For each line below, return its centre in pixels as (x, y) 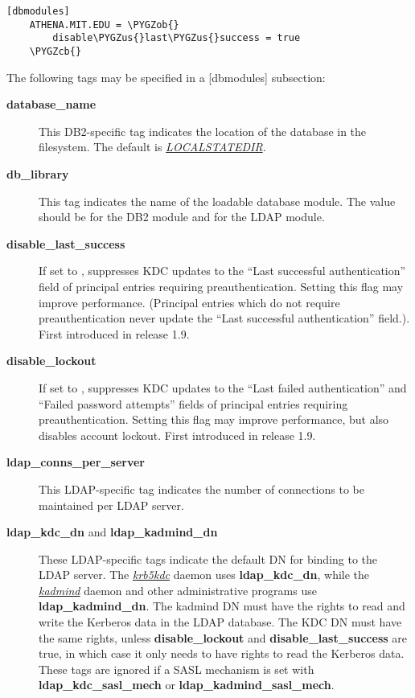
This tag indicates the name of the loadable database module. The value (217, 201)
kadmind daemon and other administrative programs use (178, 590)
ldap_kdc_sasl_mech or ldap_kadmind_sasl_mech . (187, 685)
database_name (51, 104)
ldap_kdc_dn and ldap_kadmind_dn (112, 532)
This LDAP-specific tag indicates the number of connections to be (201, 489)
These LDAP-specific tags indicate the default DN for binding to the (208, 558)
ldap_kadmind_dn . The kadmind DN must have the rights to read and (222, 606)
